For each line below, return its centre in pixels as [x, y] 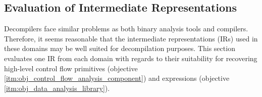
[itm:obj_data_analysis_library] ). [57, 88]
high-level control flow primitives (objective [71, 68]
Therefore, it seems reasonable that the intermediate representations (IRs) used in [131, 38]
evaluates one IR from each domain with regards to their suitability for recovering [131, 58]
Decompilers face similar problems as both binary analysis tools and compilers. [126, 29]
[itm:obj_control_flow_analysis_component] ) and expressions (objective [117, 78]
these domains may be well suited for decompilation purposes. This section [120, 48]
